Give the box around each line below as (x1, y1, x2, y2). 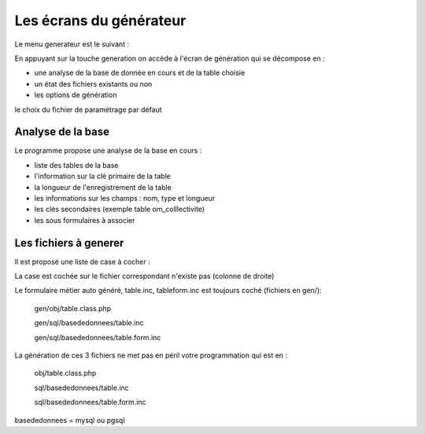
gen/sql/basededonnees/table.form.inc (34, 332, 161, 342)
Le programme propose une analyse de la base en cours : (14, 146, 202, 155)
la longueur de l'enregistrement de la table (34, 182, 172, 192)
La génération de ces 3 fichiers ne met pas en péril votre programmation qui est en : (14, 351, 287, 360)
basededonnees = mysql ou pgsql (14, 415, 125, 425)
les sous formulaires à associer (34, 215, 135, 224)
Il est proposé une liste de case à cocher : (14, 257, 151, 266)
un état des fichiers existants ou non (34, 79, 153, 88)
